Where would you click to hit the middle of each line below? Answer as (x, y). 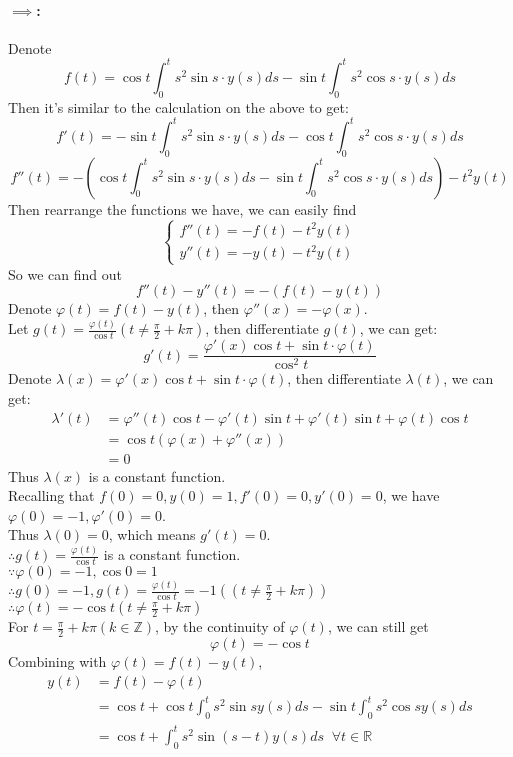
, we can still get (378, 626)
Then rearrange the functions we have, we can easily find (182, 208)
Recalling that (51, 495)
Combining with (57, 661)
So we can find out (65, 273)
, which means (152, 534)
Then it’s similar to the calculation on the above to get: (178, 106)
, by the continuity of (220, 626)
